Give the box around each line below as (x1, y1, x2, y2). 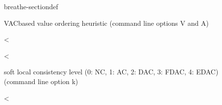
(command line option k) (4, 76, 79, 86)
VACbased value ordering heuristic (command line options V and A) (4, 17, 209, 28)
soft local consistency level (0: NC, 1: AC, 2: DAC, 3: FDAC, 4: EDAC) (4, 67, 219, 77)
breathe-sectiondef (4, 1, 58, 11)
